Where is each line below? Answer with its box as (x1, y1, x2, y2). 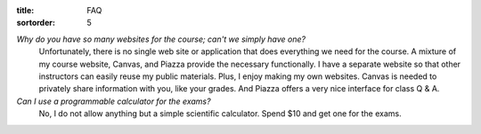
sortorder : (16, 18, 55, 28)
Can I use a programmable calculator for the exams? (16, 96, 211, 106)
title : (16, 5, 35, 15)
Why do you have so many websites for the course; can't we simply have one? (16, 34, 306, 44)
